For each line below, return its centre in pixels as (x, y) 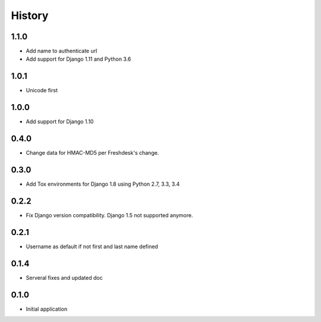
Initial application (47, 309)
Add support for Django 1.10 (60, 121)
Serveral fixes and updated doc (64, 277)
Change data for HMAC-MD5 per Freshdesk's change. (92, 153)
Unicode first (42, 90)
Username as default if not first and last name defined (92, 246)
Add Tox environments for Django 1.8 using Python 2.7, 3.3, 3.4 (103, 184)
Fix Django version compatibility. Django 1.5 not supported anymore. (109, 215)
